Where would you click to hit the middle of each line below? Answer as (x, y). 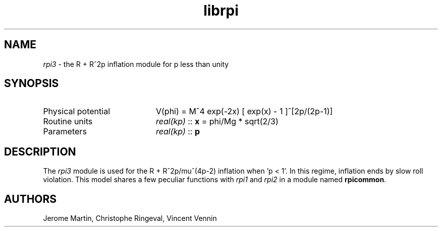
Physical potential (77, 111)
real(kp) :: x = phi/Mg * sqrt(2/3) (217, 122)
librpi (221, 11)
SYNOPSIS (32, 84)
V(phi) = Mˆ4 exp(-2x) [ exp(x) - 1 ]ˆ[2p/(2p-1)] (244, 111)
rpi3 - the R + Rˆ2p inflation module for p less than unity (136, 64)
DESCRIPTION (40, 151)
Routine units (68, 122)
